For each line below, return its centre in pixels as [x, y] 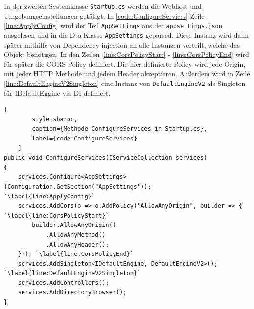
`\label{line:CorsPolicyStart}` [57, 215]
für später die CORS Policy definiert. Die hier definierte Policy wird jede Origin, [125, 64]
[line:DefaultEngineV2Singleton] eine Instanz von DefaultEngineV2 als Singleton [125, 83]
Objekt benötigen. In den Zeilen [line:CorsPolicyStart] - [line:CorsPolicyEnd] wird [127, 54]
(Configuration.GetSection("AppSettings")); [78, 186]
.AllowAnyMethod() [76, 235]
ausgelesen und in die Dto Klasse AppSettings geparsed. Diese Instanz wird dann [127, 35]
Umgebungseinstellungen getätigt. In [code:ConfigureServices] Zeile [104, 15]
